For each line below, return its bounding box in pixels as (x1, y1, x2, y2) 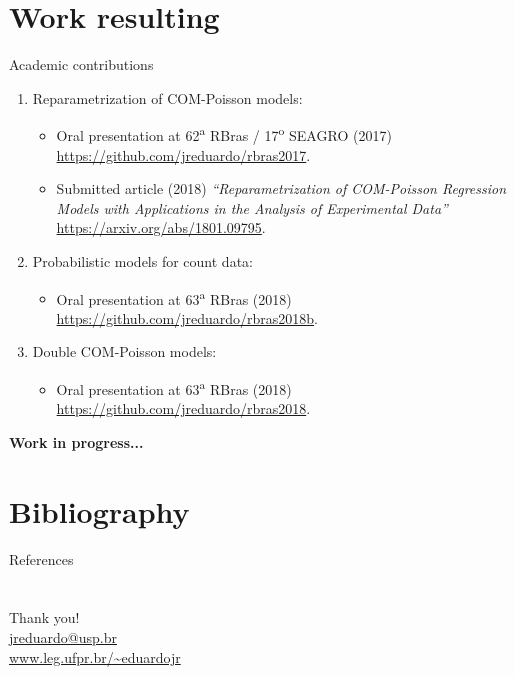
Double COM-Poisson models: (32, 341, 217, 362)
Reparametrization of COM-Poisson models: (32, 87, 303, 108)
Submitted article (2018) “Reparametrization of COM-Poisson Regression (56, 178, 507, 199)
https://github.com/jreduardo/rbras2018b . (56, 307, 318, 328)
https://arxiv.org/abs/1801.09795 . (56, 217, 266, 238)
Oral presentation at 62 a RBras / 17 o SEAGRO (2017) (56, 122, 392, 145)
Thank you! (9, 607, 80, 628)
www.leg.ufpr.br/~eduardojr (9, 646, 181, 667)
